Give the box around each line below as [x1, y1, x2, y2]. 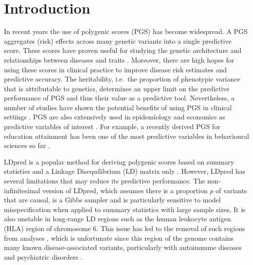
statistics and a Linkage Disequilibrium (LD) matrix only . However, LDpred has [4, 166, 246, 176]
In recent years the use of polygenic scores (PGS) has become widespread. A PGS [4, 26, 248, 36]
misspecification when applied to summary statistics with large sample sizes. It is [4, 204, 246, 214]
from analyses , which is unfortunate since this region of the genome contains [4, 232, 234, 243]
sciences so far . [4, 140, 50, 150]
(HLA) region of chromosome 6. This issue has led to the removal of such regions [4, 223, 245, 233]
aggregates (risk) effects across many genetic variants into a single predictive [4, 35, 232, 46]
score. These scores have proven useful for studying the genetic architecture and [4, 45, 242, 55]
